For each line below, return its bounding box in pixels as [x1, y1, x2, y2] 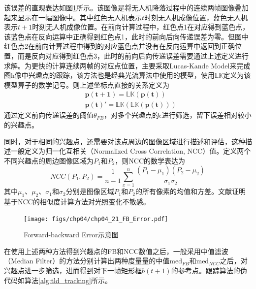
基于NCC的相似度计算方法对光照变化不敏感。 [4, 196, 150, 206]
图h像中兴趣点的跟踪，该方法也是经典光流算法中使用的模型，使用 [4, 70, 215, 80]
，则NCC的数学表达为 [115, 155, 186, 165]
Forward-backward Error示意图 [24, 229, 119, 240]
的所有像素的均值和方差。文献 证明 [135, 186, 246, 196]
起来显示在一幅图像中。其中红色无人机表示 [4, 12, 142, 22]
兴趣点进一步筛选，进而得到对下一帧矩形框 [4, 265, 142, 275]
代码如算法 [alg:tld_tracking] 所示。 [4, 275, 112, 285]
